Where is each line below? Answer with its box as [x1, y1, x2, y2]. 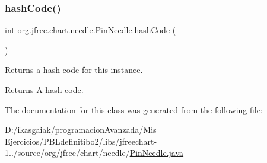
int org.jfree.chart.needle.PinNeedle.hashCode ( [5, 24, 176, 36]
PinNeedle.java [129, 146, 184, 159]
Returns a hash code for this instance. [5, 63, 143, 76]
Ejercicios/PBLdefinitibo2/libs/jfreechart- [5, 135, 157, 147]
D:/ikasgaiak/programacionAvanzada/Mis [5, 123, 157, 136]
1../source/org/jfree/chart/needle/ [5, 146, 130, 159]
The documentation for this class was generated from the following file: [5, 103, 263, 116]
